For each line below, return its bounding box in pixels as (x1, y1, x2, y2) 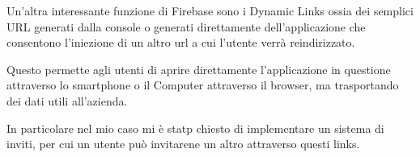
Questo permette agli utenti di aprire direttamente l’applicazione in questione (6, 60, 391, 77)
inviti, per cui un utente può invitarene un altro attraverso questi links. (6, 135, 360, 152)
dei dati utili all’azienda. (6, 92, 128, 109)
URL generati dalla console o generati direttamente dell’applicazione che (6, 18, 366, 35)
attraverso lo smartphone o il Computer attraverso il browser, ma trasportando (6, 76, 399, 93)
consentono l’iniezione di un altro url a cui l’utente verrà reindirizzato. (6, 34, 355, 51)
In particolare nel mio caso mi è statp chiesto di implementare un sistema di (6, 119, 384, 136)
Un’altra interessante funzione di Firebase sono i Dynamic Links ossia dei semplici (6, 2, 414, 19)
